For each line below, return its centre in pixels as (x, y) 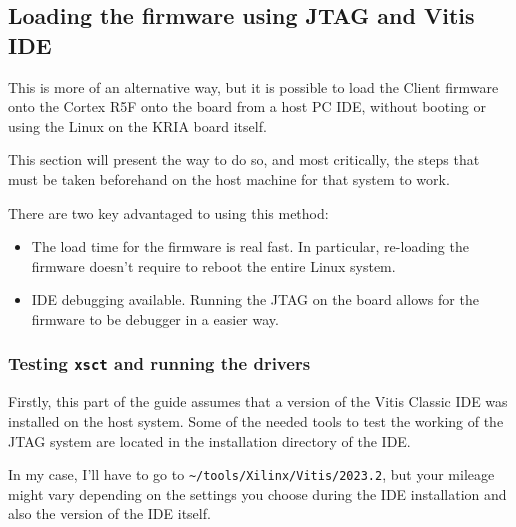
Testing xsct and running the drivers (159, 363)
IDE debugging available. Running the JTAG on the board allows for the (255, 299)
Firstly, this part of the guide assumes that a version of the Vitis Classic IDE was (258, 401)
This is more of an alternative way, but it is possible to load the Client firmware (253, 86)
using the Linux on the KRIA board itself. (137, 125)
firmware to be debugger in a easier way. (155, 318)
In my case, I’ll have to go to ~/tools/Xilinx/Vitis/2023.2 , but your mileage (251, 474)
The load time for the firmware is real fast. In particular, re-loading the (250, 246)
